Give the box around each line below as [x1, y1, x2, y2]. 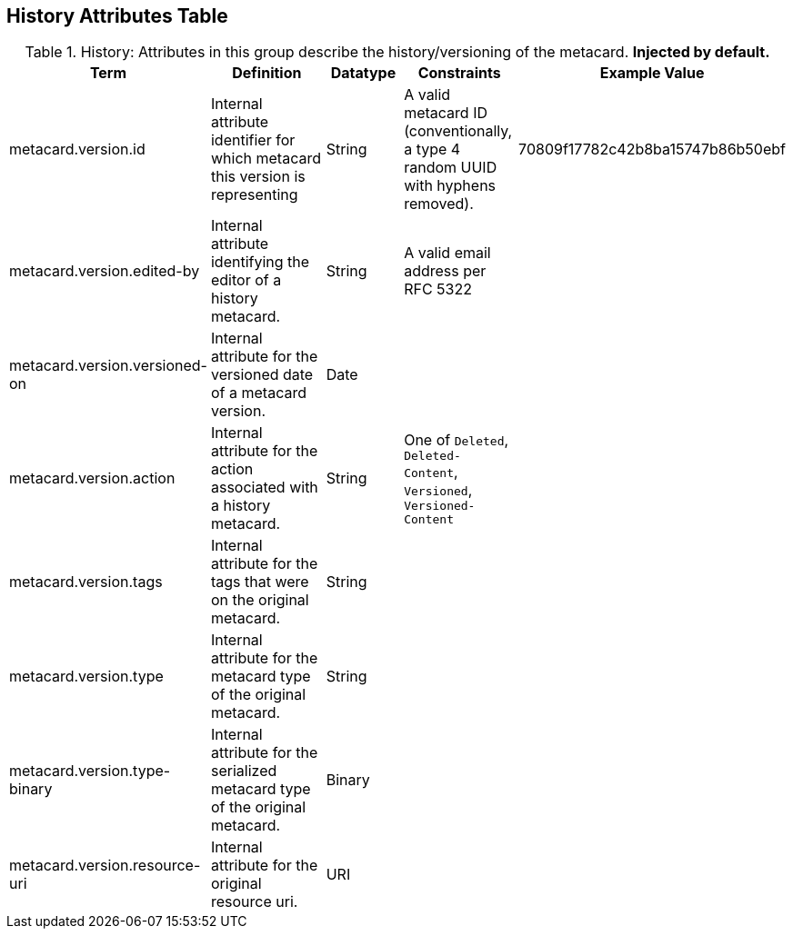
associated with [210, 478, 318, 497]
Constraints [417, 64, 501, 83]
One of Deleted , [404, 430, 509, 449]
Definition [232, 64, 302, 83]
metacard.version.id [9, 140, 146, 159]
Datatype [330, 64, 396, 83]
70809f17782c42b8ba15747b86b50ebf [518, 140, 786, 159]
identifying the [210, 253, 310, 272]
